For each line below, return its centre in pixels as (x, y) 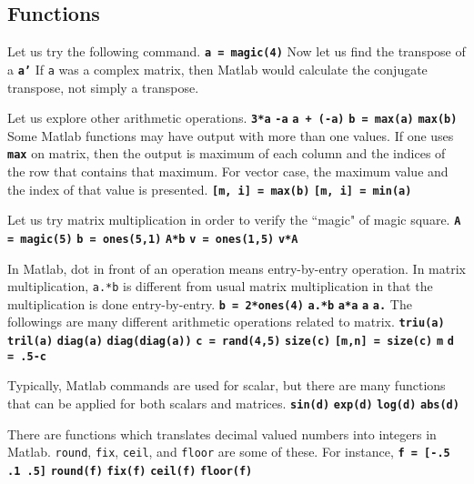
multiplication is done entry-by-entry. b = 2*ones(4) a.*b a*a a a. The (210, 303)
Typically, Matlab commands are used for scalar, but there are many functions (227, 385)
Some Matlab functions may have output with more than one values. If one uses (231, 135)
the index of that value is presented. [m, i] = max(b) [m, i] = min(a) (210, 189)
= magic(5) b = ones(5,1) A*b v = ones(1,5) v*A (153, 239)
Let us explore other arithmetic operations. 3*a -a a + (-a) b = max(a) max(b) (232, 118)
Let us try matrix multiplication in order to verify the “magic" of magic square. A (234, 220)
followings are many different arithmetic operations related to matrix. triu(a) (226, 322)
